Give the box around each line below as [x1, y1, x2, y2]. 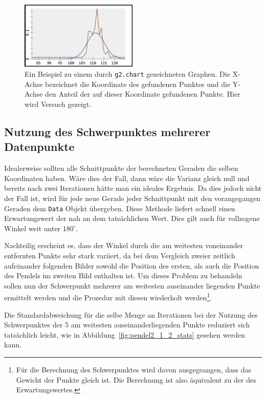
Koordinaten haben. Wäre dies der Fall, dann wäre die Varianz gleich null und [4, 172, 250, 183]
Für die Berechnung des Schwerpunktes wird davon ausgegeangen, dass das [16, 364, 251, 375]
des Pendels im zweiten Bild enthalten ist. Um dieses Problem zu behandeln [4, 270, 242, 281]
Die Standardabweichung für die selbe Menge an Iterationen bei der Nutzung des [4, 309, 258, 320]
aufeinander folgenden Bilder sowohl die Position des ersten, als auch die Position [4, 260, 259, 271]
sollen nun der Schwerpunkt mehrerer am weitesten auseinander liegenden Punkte [4, 280, 260, 291]
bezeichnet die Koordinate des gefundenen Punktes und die [45, 78, 231, 89]
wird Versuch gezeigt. [25, 99, 92, 109]
